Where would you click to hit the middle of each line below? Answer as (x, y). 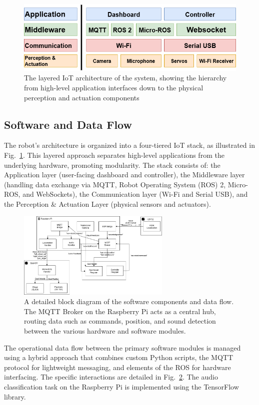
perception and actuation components (82, 97)
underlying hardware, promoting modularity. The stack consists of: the (112, 165)
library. (15, 396)
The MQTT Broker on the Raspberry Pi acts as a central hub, (120, 311)
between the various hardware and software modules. (105, 330)
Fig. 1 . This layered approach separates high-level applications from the (114, 155)
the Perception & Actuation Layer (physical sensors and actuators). (107, 204)
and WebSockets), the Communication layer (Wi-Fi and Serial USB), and (135, 194)
